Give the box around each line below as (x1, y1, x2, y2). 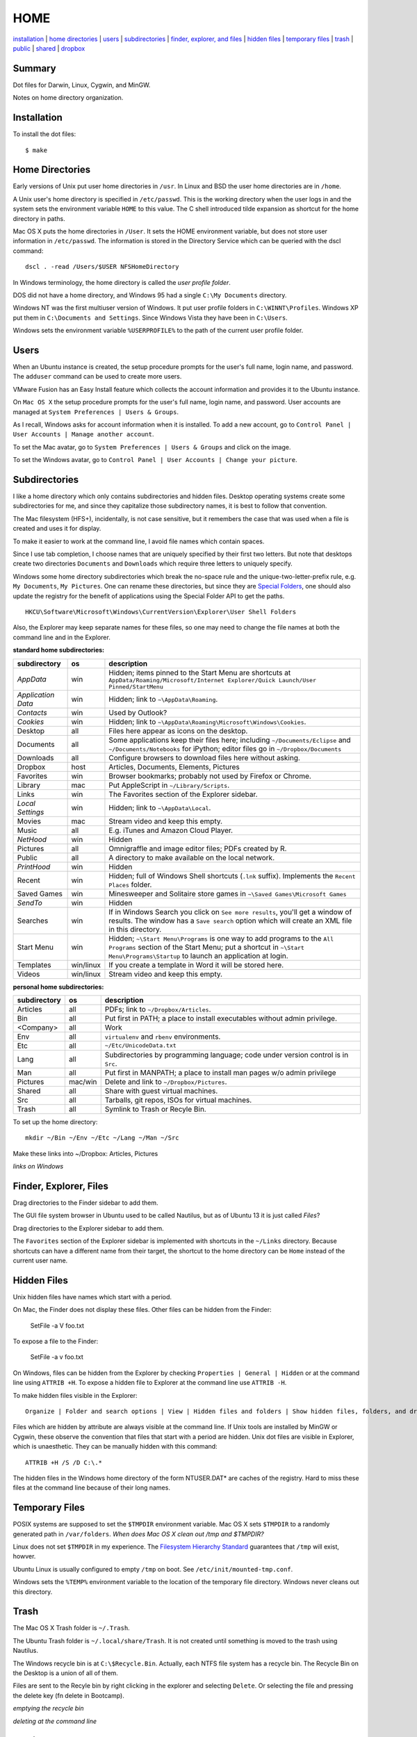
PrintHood (17, 862, 51, 871)
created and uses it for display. (13, 525, 101, 533)
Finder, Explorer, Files (13, 1180, 109, 1192)
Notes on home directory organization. (13, 94, 124, 102)
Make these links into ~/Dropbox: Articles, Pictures (13, 1149, 158, 1158)
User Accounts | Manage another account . (13, 430, 154, 438)
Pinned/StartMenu (108, 683, 163, 691)
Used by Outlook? (108, 707, 167, 717)
